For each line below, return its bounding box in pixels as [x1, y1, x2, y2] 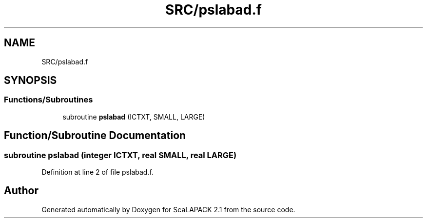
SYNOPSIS [4, 74, 57, 87]
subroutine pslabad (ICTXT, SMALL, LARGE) [62, 112, 205, 121]
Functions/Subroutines [4, 95, 93, 105]
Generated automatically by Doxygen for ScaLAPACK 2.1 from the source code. [41, 205, 295, 214]
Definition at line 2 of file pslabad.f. [41, 168, 154, 177]
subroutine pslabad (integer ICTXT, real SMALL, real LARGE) [4, 150, 237, 160]
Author [4, 184, 39, 197]
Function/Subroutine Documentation [4, 129, 186, 142]
